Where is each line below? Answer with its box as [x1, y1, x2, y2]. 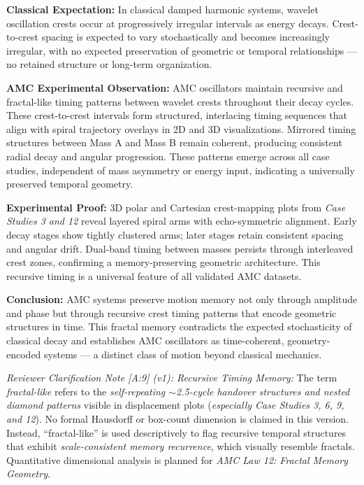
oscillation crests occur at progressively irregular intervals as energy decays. [6, 15, 329, 30]
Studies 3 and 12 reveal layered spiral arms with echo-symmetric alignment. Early [6, 213, 357, 228]
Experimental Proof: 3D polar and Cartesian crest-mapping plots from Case [6, 199, 346, 214]
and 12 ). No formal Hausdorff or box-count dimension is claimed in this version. [6, 412, 349, 426]
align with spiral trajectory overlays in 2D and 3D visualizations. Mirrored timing [6, 121, 356, 136]
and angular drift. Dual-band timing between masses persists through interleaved [6, 241, 354, 255]
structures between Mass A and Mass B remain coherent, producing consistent [6, 135, 342, 150]
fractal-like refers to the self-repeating [6, 384, 166, 398]
